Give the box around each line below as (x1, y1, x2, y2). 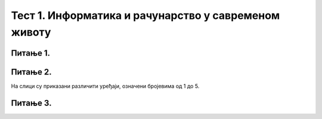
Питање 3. (11, 98, 52, 108)
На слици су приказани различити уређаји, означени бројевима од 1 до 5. (11, 82, 200, 89)
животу (11, 25, 51, 38)
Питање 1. (11, 48, 51, 58)
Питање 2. (11, 67, 52, 77)
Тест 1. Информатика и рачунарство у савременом (11, 9, 280, 22)
